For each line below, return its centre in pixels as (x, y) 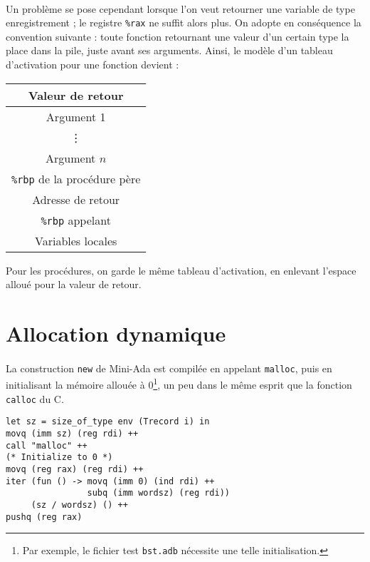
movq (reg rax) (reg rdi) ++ (75, 469)
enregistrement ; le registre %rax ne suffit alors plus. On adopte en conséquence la (184, 22)
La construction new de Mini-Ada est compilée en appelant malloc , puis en (169, 368)
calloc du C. (35, 398)
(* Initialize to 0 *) (59, 458)
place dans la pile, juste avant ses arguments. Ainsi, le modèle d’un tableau (169, 50)
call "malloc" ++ (47, 445)
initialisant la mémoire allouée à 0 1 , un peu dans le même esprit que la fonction (179, 384)
